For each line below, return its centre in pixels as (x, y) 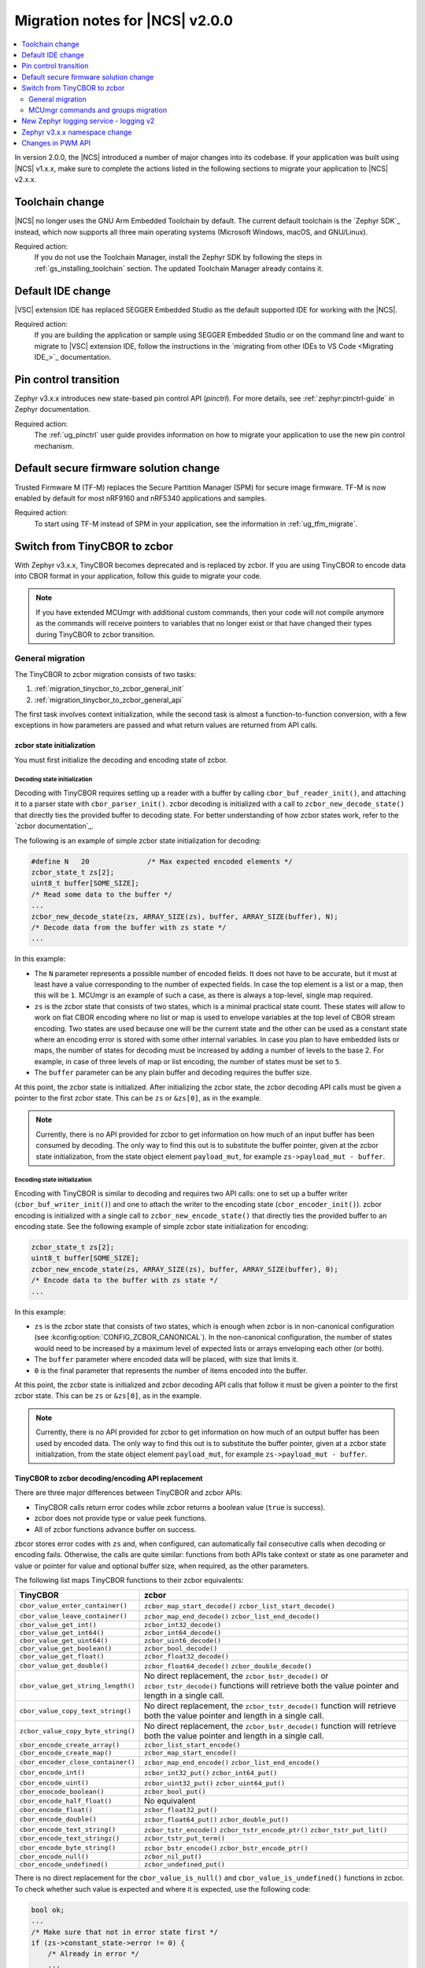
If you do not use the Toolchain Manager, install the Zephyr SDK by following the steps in (178, 257)
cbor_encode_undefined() (64, 1864)
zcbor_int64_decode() (183, 1633)
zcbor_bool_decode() (181, 1649)
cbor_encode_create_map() (66, 1753)
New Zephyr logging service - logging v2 (88, 121)
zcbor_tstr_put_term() (185, 1839)
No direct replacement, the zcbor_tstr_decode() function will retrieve (270, 1706)
